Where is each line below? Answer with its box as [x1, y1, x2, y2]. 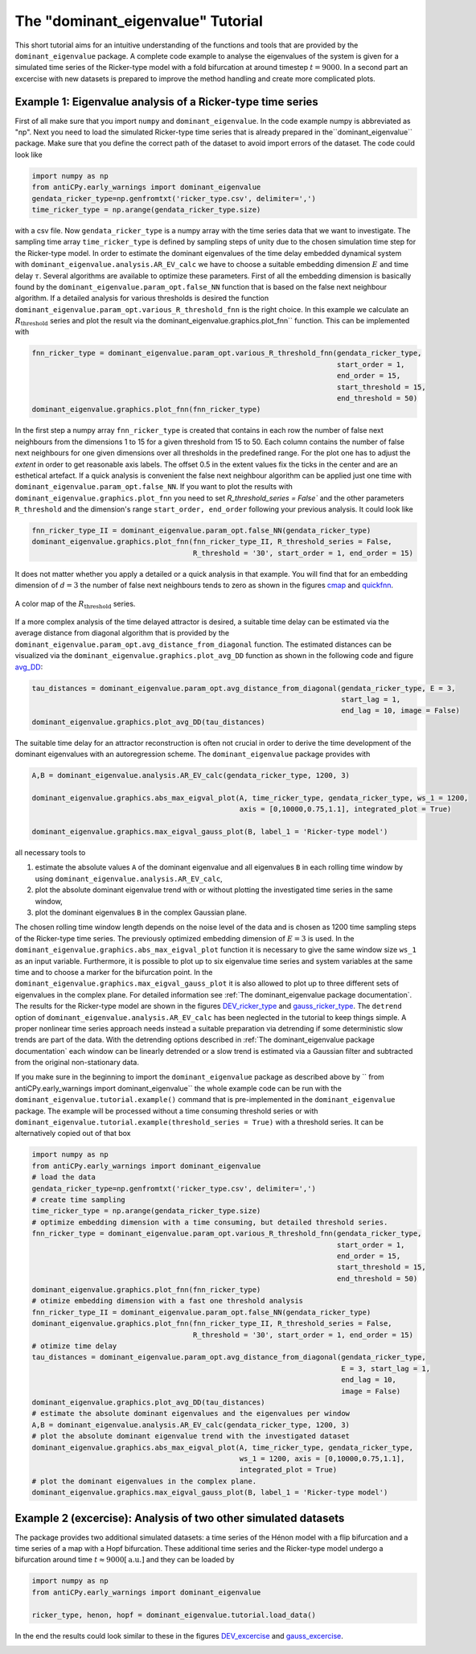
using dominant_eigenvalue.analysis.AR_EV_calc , [35, 874, 223, 883]
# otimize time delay [31, 1342, 117, 1351]
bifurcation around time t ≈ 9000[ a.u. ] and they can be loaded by [14, 1555, 235, 1565]
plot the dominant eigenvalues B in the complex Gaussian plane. [35, 907, 247, 917]
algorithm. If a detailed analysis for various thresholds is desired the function [14, 294, 269, 303]
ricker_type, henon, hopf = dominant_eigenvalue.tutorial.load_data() [31, 1610, 317, 1619]
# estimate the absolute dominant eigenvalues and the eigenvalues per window [31, 1409, 350, 1418]
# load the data [31, 1173, 96, 1182]
